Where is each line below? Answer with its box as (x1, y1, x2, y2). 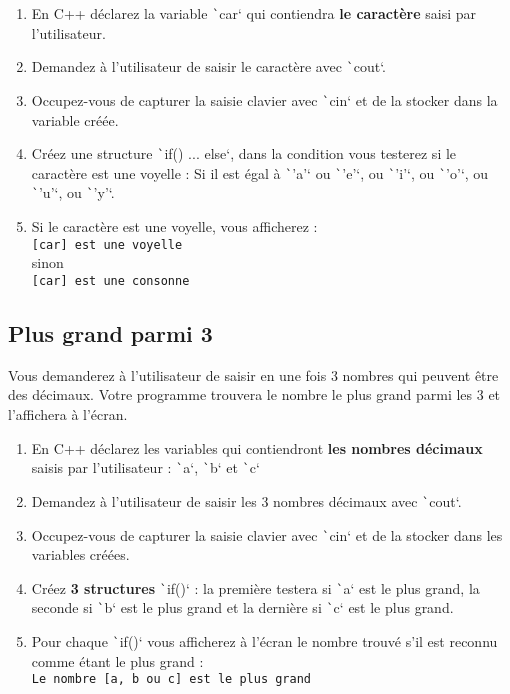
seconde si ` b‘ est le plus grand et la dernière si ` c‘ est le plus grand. (31, 597, 454, 618)
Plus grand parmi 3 (8, 318, 213, 349)
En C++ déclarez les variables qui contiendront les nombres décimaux (31, 437, 483, 458)
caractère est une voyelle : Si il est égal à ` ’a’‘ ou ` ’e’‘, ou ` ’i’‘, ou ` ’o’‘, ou (31, 162, 489, 183)
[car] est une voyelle (31, 237, 183, 252)
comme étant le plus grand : (31, 650, 204, 671)
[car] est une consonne (31, 273, 190, 288)
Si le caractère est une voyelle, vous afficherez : (31, 216, 318, 237)
